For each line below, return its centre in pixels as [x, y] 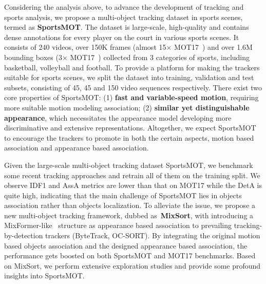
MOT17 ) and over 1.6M [213, 47]
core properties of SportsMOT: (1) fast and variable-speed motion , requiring [131, 97]
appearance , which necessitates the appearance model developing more [118, 117]
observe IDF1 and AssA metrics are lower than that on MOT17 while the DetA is [133, 185]
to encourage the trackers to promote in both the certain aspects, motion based [129, 137]
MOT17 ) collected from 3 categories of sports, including [160, 57]
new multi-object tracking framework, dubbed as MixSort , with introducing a [129, 215]
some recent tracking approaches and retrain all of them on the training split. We [132, 175]
